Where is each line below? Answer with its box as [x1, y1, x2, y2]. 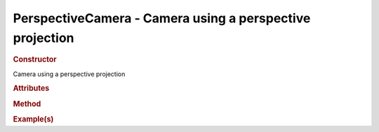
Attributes [13, 84, 50, 94]
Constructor [13, 54, 57, 64]
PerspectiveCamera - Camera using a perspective [13, 10, 311, 26]
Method [13, 98, 41, 108]
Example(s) [13, 114, 54, 124]
